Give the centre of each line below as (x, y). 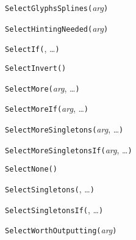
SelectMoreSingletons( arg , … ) (64, 129)
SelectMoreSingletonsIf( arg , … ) (69, 149)
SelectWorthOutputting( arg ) (61, 230)
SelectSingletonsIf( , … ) (54, 209)
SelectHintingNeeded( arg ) (57, 28)
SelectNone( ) (31, 169)
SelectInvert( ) (36, 68)
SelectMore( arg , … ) (42, 88)
